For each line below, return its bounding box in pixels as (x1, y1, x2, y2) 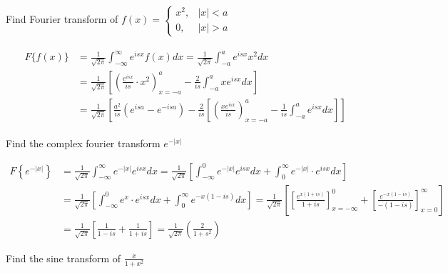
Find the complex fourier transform (6, 135, 161, 150)
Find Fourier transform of (6, 11, 118, 26)
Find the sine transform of (6, 250, 121, 265)
